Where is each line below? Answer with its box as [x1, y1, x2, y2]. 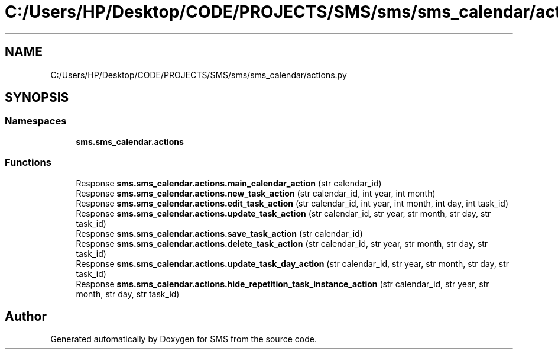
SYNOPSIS [5, 90, 69, 105]
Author [5, 308, 47, 324]
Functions [5, 156, 51, 169]
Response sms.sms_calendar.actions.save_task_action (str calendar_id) [76, 228, 363, 239]
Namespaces [5, 115, 67, 127]
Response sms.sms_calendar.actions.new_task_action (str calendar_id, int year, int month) [76, 188, 436, 198]
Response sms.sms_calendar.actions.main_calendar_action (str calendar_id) [76, 178, 382, 188]
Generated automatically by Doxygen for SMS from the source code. [50, 334, 317, 345]
